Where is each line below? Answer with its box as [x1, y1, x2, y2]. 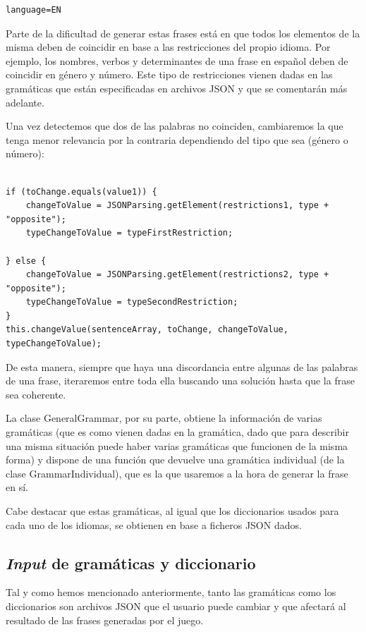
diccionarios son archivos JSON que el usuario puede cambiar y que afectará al [6, 598, 346, 613]
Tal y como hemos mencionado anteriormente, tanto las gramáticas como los [6, 585, 336, 600]
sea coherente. [6, 387, 66, 401]
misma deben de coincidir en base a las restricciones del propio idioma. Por [6, 39, 331, 54]
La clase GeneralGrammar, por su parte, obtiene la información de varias [6, 411, 322, 425]
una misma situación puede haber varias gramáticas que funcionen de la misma [6, 438, 348, 453]
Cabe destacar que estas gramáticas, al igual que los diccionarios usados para [6, 504, 339, 518]
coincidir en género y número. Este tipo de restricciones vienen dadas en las [6, 67, 333, 82]
